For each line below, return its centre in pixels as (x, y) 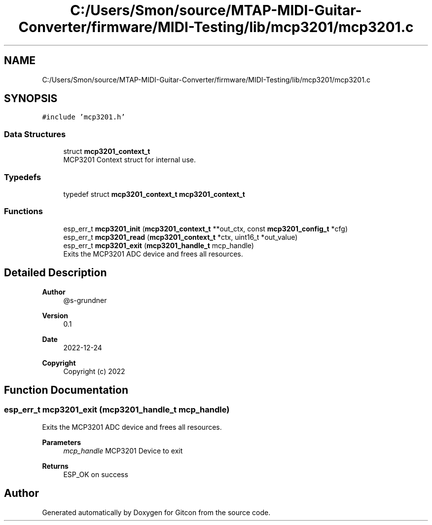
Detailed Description (55, 273)
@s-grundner (85, 300)
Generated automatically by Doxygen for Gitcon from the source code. (156, 512)
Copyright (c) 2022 (94, 371)
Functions (23, 211)
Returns (55, 466)
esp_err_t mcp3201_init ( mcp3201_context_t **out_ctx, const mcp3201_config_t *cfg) (205, 228)
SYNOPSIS (31, 99)
